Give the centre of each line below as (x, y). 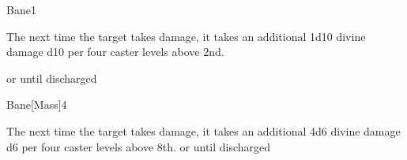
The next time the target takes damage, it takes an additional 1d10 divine (186, 36)
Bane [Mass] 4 (37, 104)
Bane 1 (21, 9)
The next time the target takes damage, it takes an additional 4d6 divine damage (203, 130)
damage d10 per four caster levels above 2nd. (115, 52)
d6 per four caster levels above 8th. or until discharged (139, 146)
